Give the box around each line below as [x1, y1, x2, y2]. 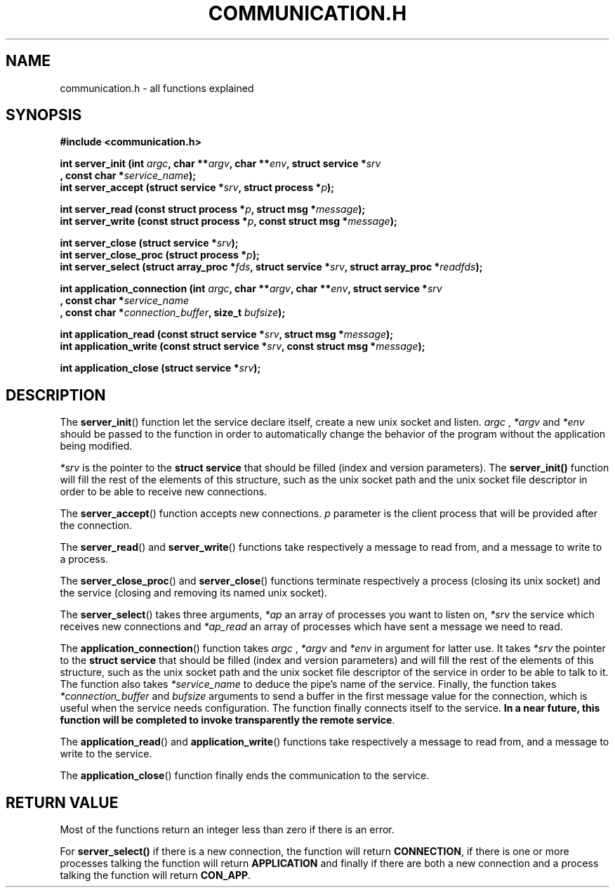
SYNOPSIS [6, 106, 82, 124]
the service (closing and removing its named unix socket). [60, 587, 328, 599]
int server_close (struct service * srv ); [60, 237, 239, 249]
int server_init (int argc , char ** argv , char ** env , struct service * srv [60, 157, 381, 170]
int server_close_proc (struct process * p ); [60, 249, 260, 261]
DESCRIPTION [6, 386, 106, 404]
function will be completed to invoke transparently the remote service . [60, 714, 395, 726]
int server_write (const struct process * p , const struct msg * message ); [60, 215, 397, 228]
